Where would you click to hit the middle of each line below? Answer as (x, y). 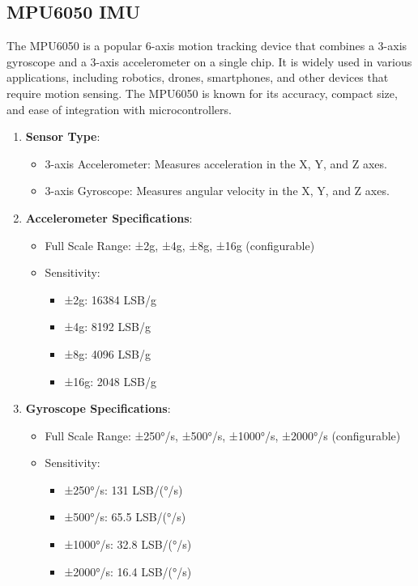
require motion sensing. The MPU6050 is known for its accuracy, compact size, (202, 93)
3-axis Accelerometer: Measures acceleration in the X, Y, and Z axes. (216, 163)
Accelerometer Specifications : (109, 217)
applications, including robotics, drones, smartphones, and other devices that (198, 77)
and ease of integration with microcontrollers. (119, 109)
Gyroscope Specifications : (98, 408)
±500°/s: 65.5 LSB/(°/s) (125, 517)
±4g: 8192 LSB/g (107, 327)
